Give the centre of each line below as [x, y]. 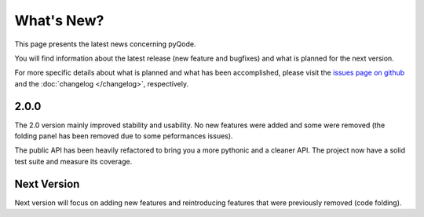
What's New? [59, 20]
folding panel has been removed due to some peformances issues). [124, 136]
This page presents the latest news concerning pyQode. [105, 44]
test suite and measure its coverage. [73, 161]
